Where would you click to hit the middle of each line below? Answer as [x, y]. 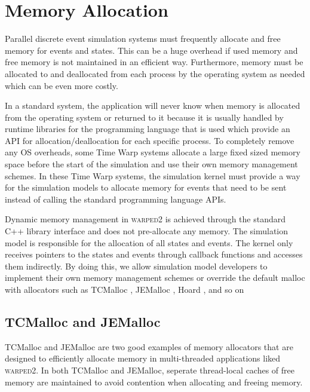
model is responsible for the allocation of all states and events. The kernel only [149, 242]
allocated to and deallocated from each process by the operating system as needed [155, 73]
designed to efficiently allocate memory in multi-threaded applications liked [143, 358]
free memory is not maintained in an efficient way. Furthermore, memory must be [154, 62]
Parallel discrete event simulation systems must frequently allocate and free [143, 39]
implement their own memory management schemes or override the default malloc [155, 278]
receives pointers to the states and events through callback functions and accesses [154, 254]
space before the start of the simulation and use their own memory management [151, 164]
